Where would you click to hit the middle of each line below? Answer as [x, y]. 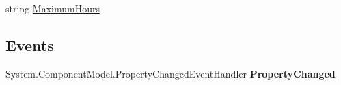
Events [30, 45]
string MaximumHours [53, 8]
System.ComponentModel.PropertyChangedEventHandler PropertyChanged [170, 73]
